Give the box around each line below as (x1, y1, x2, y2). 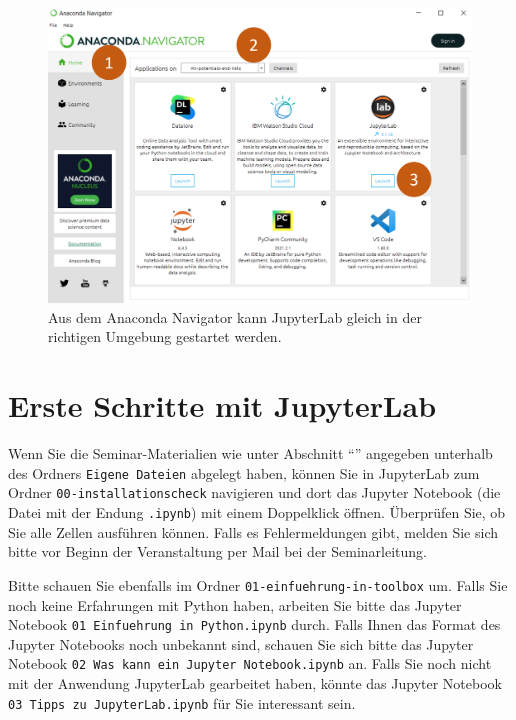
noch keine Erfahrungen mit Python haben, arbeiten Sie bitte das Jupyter (8, 594, 462, 615)
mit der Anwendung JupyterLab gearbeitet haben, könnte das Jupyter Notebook (8, 673, 502, 694)
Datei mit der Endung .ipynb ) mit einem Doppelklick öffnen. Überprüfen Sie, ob (8, 502, 506, 523)
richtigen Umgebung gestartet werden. (48, 326, 282, 347)
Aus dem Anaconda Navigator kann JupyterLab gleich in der (48, 306, 422, 327)
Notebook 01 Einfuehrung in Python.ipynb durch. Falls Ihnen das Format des (8, 614, 501, 635)
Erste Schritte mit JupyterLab (8, 385, 437, 426)
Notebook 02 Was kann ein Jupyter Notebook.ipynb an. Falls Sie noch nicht (8, 653, 492, 674)
